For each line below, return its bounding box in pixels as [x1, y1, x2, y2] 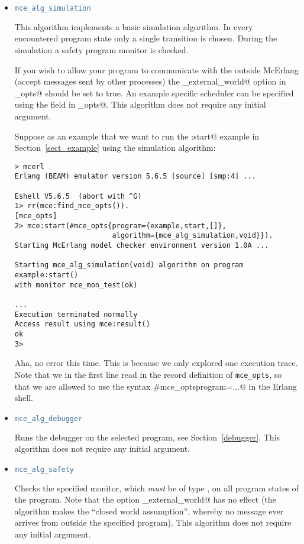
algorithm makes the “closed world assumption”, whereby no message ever [14, 504, 284, 517]
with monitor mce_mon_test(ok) [14, 280, 138, 289]
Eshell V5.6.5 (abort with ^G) [14, 192, 142, 200]
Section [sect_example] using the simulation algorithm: [14, 141, 216, 154]
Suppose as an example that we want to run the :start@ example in [14, 129, 260, 142]
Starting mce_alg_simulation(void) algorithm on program [14, 261, 244, 270]
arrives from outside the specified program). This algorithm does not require [14, 516, 292, 529]
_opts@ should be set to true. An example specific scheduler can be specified [14, 86, 294, 99]
